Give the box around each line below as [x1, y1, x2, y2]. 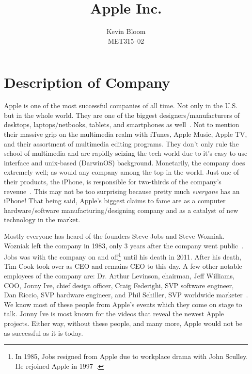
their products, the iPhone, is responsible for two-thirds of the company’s [4, 177, 221, 186]
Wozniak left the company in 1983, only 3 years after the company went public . [4, 240, 244, 250]
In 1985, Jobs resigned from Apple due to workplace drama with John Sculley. [15, 351, 248, 361]
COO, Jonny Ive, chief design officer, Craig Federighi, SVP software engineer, [4, 280, 234, 290]
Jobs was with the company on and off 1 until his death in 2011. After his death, [4, 250, 241, 261]
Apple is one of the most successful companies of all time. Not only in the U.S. [4, 100, 238, 111]
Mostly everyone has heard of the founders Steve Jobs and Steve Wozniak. [4, 230, 225, 241]
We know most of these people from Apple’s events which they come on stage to [4, 299, 242, 309]
